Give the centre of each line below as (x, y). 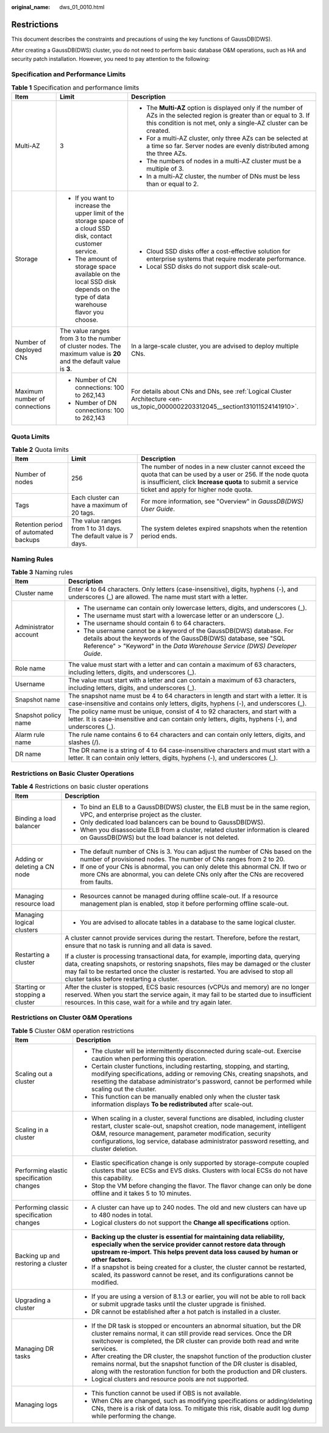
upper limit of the (100, 213)
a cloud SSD (93, 228)
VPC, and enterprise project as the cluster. (141, 814)
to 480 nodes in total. (122, 1215)
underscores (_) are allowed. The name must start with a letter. (158, 597)
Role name (30, 669)
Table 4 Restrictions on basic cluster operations (80, 787)
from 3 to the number (90, 339)
